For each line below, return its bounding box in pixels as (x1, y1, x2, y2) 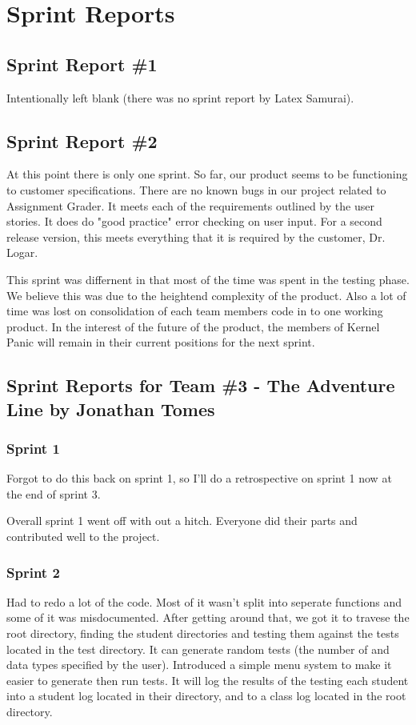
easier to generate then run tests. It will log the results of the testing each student (6, 671, 409, 688)
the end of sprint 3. (6, 485, 101, 502)
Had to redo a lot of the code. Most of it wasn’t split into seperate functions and (6, 593, 402, 610)
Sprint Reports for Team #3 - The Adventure (6, 373, 395, 398)
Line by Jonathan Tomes (6, 396, 215, 421)
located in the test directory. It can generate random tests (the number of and (6, 640, 390, 657)
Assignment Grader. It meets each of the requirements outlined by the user (6, 197, 374, 214)
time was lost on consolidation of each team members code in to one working (6, 302, 383, 319)
